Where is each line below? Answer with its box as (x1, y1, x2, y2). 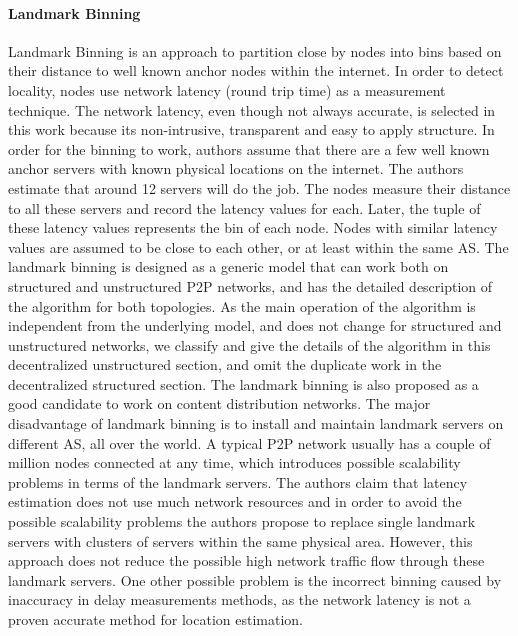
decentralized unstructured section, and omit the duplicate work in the (8, 354, 442, 375)
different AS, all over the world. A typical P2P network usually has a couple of (8, 432, 491, 453)
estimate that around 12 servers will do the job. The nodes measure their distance (8, 177, 511, 198)
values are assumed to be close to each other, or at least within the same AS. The (8, 236, 509, 257)
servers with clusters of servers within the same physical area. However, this (8, 530, 473, 551)
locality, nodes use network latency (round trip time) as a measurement (8, 79, 446, 100)
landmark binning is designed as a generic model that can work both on (8, 256, 449, 277)
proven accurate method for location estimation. (8, 609, 303, 630)
